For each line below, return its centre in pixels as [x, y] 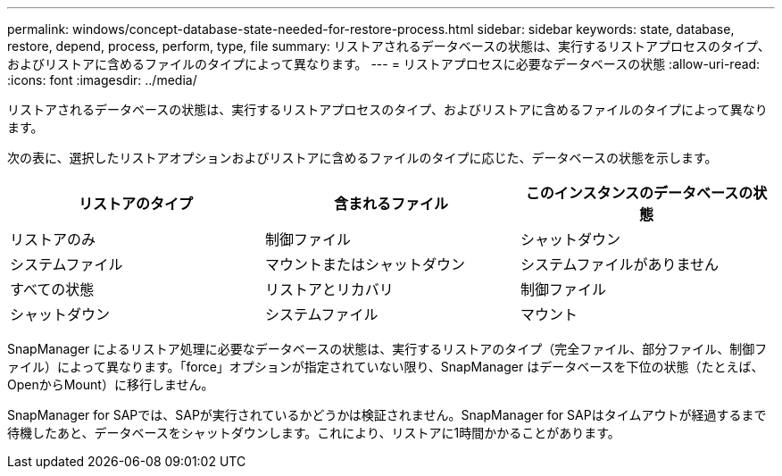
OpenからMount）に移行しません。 [111, 384]
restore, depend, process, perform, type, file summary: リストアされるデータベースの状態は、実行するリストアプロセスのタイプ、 [389, 46]
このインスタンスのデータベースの [639, 193]
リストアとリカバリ [329, 289]
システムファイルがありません [620, 264]
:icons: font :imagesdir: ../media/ [102, 80]
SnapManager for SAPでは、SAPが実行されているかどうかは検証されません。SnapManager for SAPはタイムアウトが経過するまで [387, 415]
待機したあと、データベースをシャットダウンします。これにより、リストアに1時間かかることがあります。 [314, 433]
